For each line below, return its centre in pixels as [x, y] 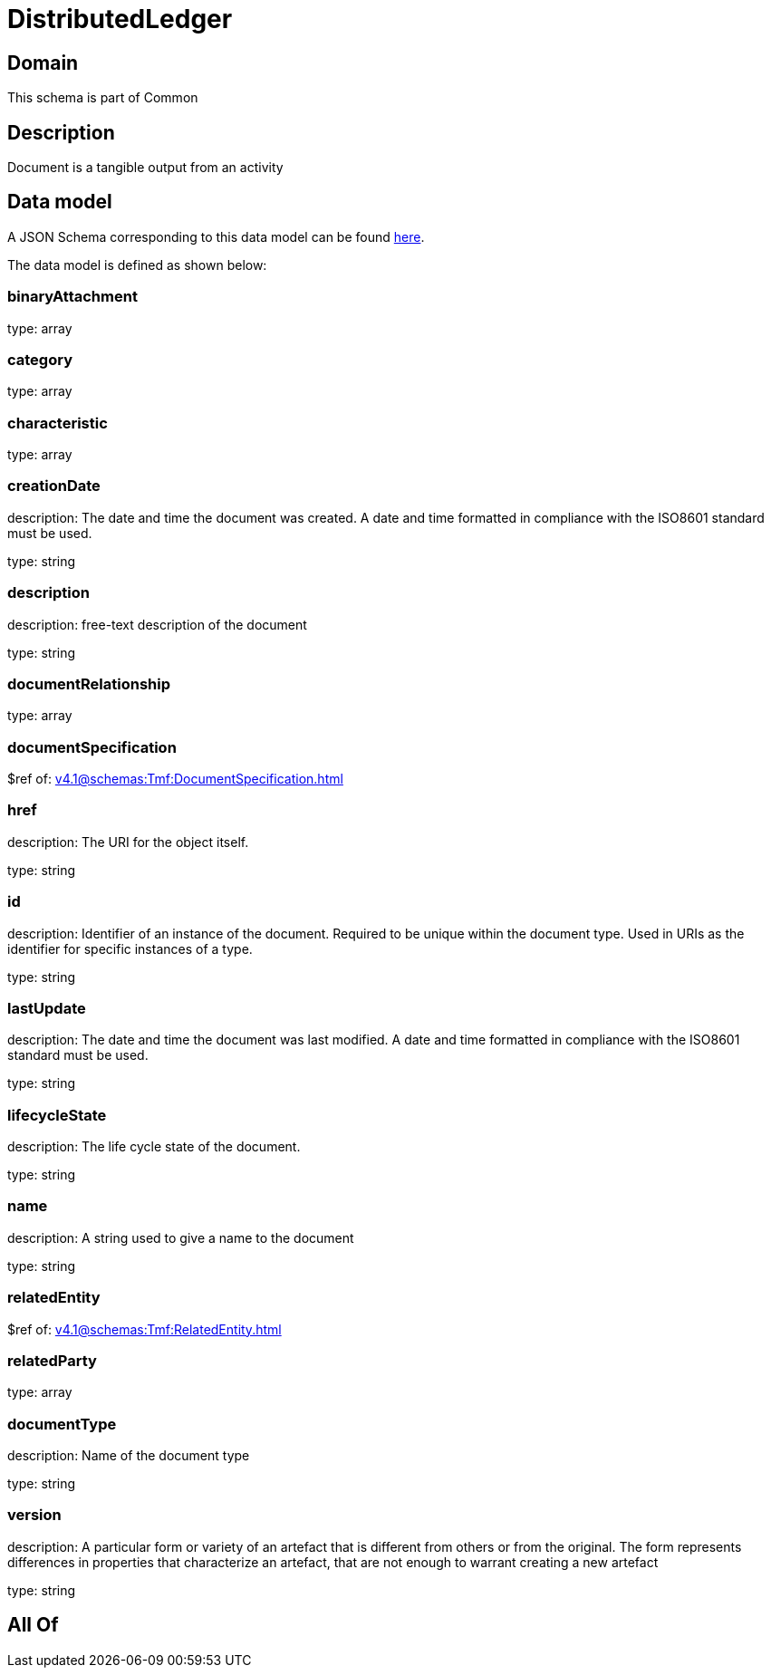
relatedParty [52, 1360]
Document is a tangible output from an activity [145, 168]
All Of [33, 1625]
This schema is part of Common [103, 98]
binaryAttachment [72, 297]
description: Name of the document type [129, 1456]
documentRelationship [89, 683]
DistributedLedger [120, 19]
